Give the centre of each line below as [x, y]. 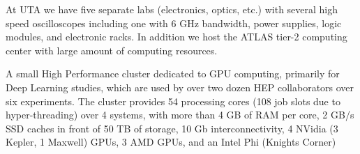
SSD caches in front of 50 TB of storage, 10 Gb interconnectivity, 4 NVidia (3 [172, 128]
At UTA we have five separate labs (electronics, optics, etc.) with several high [172, 9]
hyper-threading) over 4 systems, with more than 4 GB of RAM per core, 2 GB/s [180, 115]
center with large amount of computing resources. [112, 50]
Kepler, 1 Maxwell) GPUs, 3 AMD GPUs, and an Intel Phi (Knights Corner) [171, 142]
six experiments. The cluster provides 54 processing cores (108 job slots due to [173, 101]
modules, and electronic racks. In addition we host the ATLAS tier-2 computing [177, 37]
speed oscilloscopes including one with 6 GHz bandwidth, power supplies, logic [174, 23]
